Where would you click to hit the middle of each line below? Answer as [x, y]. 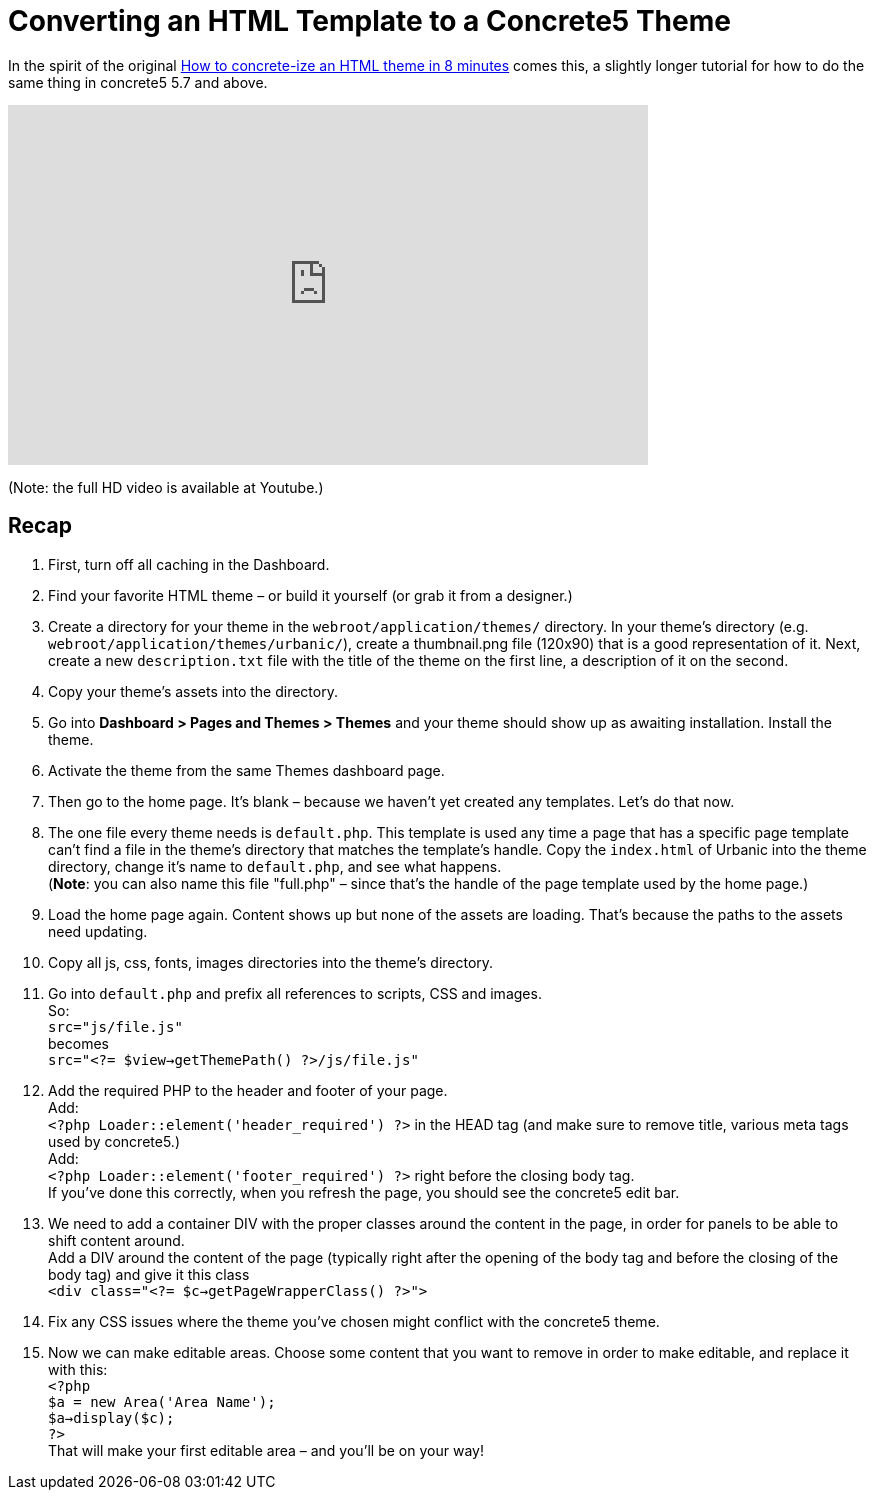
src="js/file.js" [115, 1026]
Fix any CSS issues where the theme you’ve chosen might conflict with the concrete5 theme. [354, 1321]
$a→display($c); [111, 1417]
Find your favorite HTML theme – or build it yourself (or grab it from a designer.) [310, 595]
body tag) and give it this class [149, 1274]
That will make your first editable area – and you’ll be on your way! [266, 1450]
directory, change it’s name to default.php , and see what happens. [275, 866]
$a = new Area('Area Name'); [162, 1401]
